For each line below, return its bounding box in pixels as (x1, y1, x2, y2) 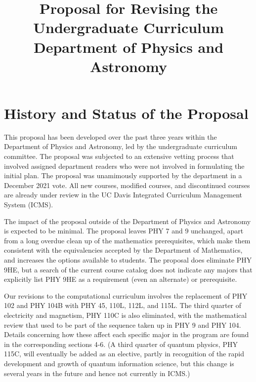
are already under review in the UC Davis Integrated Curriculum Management (4, 190, 242, 200)
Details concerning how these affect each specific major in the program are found (4, 329, 249, 340)
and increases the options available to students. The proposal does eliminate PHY (4, 255, 252, 265)
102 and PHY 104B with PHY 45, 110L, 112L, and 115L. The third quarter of (4, 300, 242, 310)
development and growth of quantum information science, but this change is (4, 358, 234, 368)
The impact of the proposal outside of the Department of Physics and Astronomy (4, 216, 251, 226)
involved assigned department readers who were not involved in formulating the (4, 160, 245, 171)
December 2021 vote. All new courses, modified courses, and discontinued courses (4, 180, 250, 190)
